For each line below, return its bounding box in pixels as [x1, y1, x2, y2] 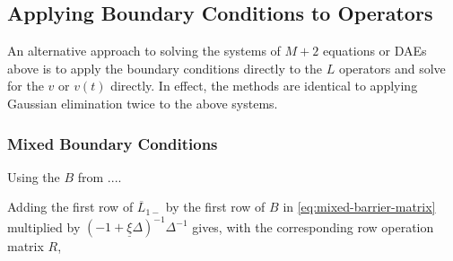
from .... [77, 167, 122, 186]
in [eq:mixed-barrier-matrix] [283, 197, 436, 216]
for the [7, 76, 44, 95]
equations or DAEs [322, 41, 427, 60]
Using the [7, 167, 60, 186]
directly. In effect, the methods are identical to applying [110, 76, 418, 95]
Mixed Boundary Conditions [7, 132, 218, 154]
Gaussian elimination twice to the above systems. [7, 93, 278, 112]
